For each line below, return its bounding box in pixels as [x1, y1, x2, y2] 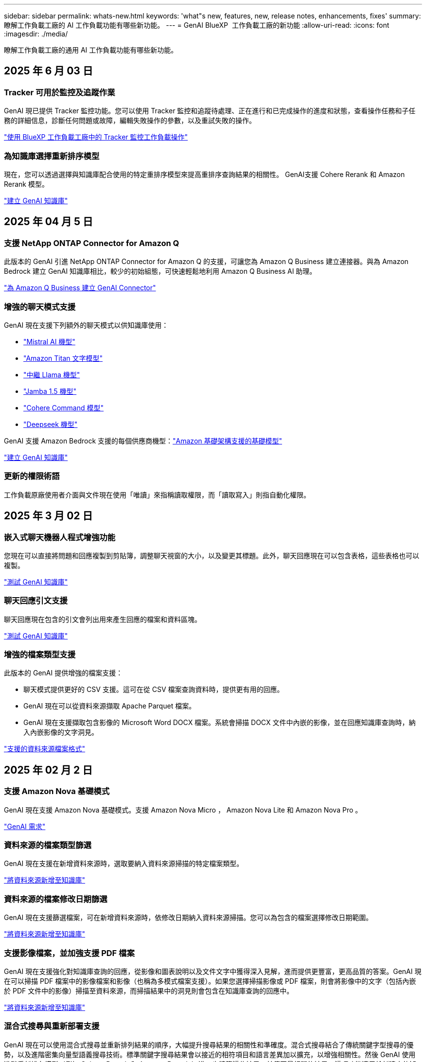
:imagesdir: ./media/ [4, 30, 68, 38]
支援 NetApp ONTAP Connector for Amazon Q [4, 238, 179, 248]
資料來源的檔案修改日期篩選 [4, 894, 107, 904]
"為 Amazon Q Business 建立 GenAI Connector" [4, 283, 156, 292]
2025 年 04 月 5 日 [4, 215, 93, 228]
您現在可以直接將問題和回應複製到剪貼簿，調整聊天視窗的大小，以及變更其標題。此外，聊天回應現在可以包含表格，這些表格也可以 [4, 551, 419, 560]
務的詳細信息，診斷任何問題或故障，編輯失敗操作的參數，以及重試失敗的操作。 [4, 116, 256, 125]
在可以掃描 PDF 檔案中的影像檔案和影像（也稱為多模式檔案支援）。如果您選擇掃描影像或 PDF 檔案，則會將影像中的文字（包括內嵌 [4, 976, 416, 985]
